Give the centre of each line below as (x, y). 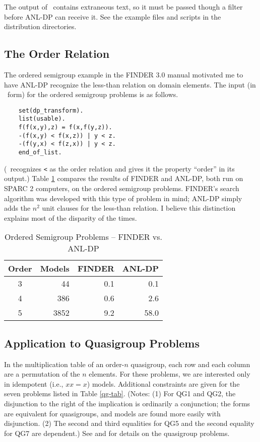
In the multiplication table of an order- (64, 364)
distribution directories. (40, 26)
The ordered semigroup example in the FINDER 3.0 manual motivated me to (124, 74)
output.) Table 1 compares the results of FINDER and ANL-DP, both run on (124, 178)
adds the (17, 208)
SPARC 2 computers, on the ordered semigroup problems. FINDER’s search (122, 188)
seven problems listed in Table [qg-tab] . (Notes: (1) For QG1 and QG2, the (120, 393)
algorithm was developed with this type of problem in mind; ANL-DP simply (123, 198)
